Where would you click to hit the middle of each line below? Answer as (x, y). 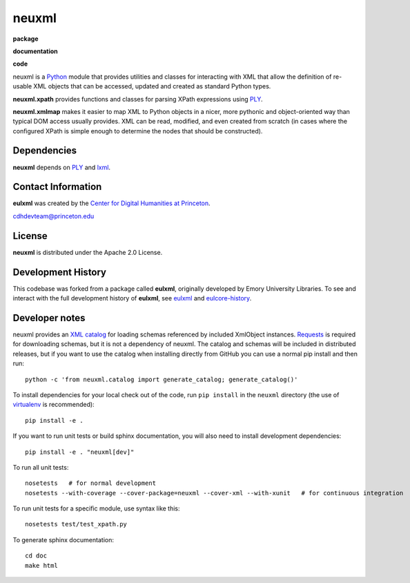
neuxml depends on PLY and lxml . (61, 167)
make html (41, 565)
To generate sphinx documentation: (63, 539)
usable (22, 86)
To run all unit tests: (41, 467)
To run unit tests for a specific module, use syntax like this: (96, 508)
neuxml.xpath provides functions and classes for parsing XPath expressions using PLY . (138, 99)
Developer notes (49, 318)
